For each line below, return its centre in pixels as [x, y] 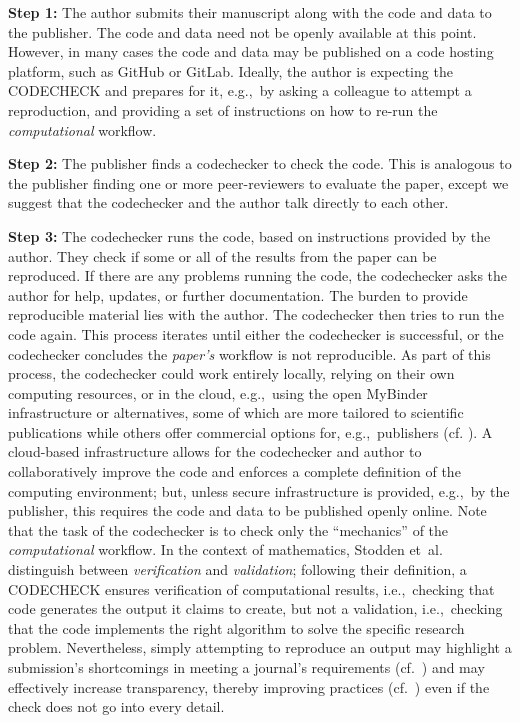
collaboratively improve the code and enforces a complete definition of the [234, 471]
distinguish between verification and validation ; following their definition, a [237, 569]
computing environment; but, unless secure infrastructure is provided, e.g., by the [259, 490]
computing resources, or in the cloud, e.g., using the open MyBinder [218, 392]
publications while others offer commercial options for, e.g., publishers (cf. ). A [250, 431]
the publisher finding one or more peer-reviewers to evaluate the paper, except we [258, 182]
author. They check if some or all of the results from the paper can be [222, 255]
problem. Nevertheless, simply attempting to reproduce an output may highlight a [260, 647]
